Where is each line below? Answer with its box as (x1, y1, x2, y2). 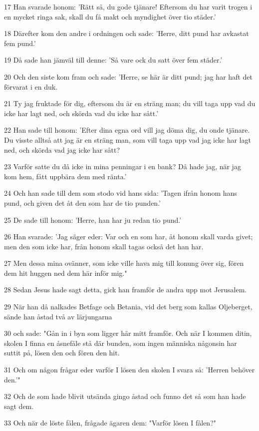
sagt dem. (4, 400, 34, 411)
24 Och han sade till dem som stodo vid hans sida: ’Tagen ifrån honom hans (4, 188, 237, 198)
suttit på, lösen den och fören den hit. (4, 347, 120, 358)
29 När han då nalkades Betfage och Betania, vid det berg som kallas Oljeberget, (4, 301, 253, 312)
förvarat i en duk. (4, 81, 58, 92)
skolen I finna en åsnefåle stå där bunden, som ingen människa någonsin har (4, 337, 237, 348)
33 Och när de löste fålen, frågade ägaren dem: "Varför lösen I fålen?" (4, 417, 216, 428)
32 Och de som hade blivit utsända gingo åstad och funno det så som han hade (4, 391, 246, 401)
